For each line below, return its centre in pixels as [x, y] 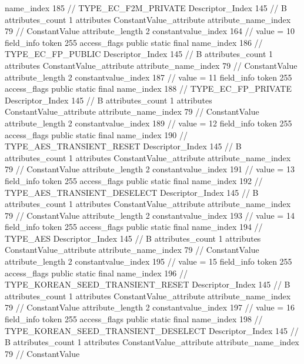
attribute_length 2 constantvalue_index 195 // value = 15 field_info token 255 [148, 261]
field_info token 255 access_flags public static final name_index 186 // [134, 42]
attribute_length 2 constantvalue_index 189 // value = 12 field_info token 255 [148, 123]
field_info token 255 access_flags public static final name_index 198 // [134, 319]
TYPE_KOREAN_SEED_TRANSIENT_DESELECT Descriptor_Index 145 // [152, 330]
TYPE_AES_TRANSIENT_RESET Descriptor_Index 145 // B [123, 146]
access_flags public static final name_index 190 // [96, 134]
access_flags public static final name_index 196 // [96, 273]
